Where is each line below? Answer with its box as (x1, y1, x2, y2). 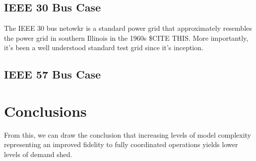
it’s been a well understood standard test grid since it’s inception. (4, 42, 203, 53)
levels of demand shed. (4, 149, 72, 160)
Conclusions (4, 100, 87, 121)
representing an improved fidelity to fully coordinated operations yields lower (4, 139, 238, 150)
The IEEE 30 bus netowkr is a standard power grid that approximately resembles (4, 23, 252, 33)
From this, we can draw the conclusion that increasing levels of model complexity (4, 129, 251, 140)
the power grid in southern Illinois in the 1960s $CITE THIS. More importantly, (4, 32, 249, 43)
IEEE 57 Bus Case (4, 67, 101, 82)
